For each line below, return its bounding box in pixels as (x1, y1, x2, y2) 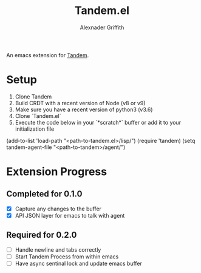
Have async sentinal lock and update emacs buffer (15, 260, 143, 267)
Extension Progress (6, 165, 107, 179)
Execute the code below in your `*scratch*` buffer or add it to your (15, 119, 181, 126)
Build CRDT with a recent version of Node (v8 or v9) (15, 99, 146, 106)
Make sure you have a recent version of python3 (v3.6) (15, 106, 153, 113)
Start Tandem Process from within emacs (15, 253, 119, 260)
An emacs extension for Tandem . (6, 51, 89, 58)
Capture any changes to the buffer (15, 205, 102, 212)
